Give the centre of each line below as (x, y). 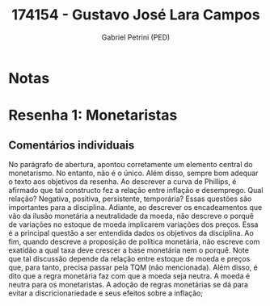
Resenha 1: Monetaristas (93, 115)
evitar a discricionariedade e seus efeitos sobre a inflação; (106, 293)
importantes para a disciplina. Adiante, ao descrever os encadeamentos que (135, 207)
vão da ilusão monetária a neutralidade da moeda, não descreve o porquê (131, 216)
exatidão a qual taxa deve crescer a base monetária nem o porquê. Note (129, 250)
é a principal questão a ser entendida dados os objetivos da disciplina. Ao (131, 233)
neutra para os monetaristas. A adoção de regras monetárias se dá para (129, 284)
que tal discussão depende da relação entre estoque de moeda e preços (129, 258)
